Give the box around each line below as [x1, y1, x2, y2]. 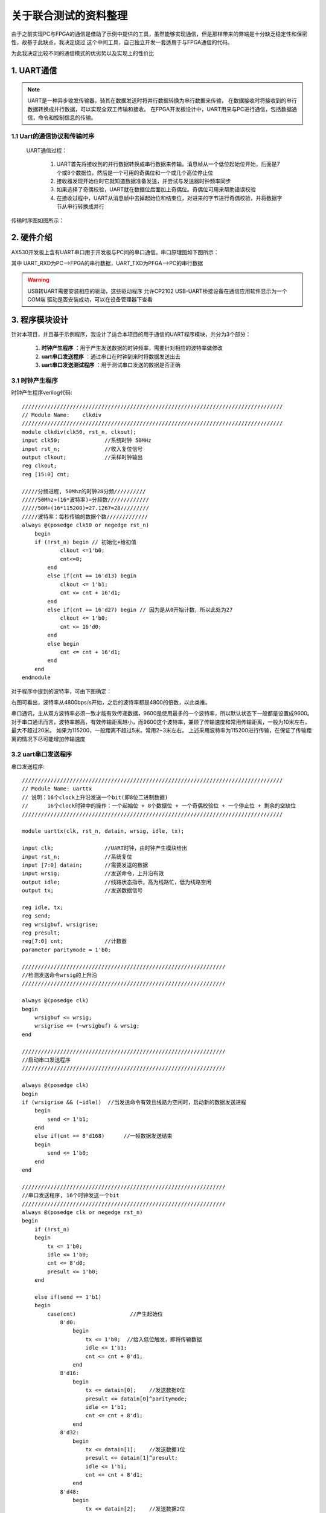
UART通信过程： [26, 146, 68, 154]
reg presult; [22, 930, 60, 936]
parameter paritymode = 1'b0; [22, 946, 112, 953]
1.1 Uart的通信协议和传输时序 [11, 132, 95, 140]
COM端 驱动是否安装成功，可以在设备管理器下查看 [27, 296, 153, 303]
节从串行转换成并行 [56, 203, 104, 210]
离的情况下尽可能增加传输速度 [11, 735, 86, 743]
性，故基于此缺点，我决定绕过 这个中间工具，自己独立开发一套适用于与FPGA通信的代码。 [11, 38, 233, 45]
